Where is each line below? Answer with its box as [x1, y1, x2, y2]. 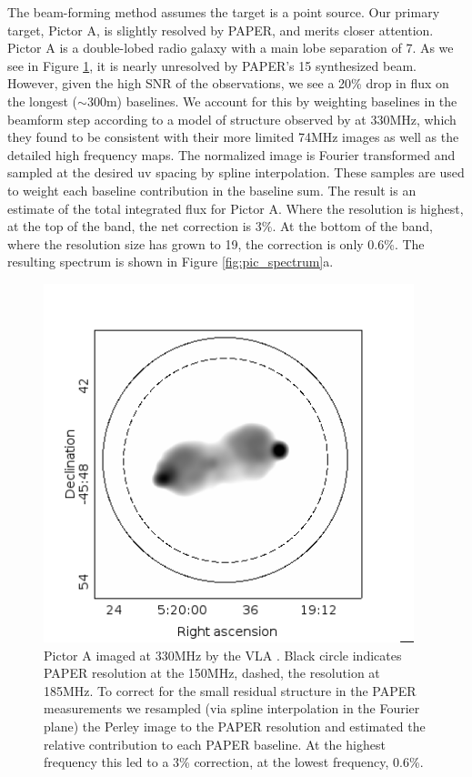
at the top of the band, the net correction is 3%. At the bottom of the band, [7, 217, 433, 236]
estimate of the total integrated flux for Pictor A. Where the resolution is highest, [7, 198, 464, 217]
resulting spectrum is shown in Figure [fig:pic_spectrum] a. [7, 252, 334, 271]
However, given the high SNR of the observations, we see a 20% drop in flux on [7, 74, 449, 93]
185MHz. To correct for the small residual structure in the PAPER [44, 681, 417, 700]
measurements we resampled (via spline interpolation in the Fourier [44, 699, 420, 718]
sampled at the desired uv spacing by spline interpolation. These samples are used [7, 163, 465, 182]
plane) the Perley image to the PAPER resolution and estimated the [44, 717, 426, 735]
